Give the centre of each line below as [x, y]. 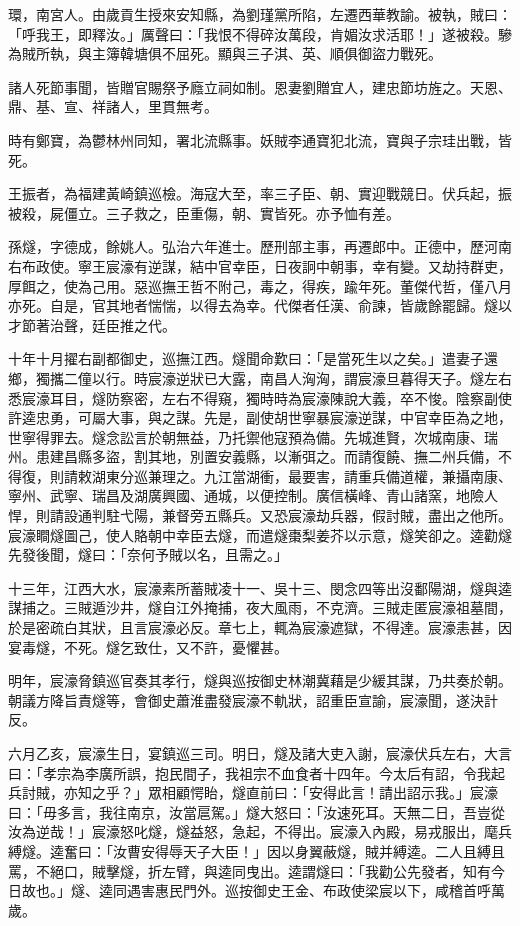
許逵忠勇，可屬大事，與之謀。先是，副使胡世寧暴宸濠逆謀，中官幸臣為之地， [260, 417]
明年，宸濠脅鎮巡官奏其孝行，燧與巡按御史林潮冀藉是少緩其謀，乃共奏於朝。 [260, 680]
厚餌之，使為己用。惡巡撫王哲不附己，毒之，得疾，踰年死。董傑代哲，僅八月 [260, 285]
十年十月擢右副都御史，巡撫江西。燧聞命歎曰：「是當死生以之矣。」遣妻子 [246, 358]
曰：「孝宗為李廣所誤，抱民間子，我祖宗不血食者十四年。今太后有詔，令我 [249, 772]
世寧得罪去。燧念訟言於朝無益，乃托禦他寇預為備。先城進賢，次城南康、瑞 [253, 436]
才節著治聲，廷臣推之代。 [92, 324]
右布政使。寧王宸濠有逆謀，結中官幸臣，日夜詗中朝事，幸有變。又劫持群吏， [260, 265]
